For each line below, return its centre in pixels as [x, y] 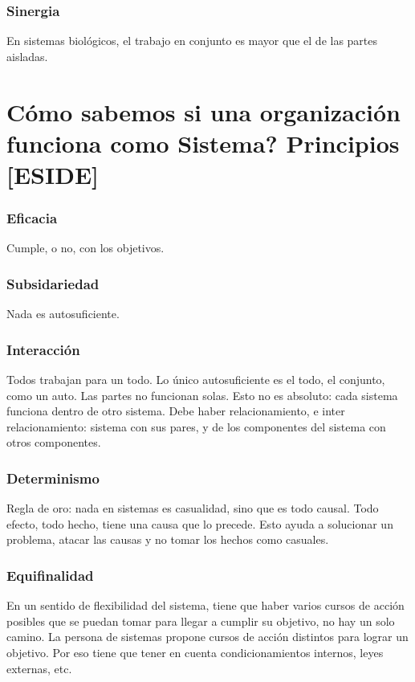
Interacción [43, 349]
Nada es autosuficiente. [63, 314]
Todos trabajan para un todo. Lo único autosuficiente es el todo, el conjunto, [196, 379]
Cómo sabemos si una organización [203, 111]
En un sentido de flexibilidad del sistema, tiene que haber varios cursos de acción [205, 605]
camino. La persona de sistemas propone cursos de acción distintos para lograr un [207, 637]
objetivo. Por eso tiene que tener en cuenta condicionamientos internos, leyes [195, 652]
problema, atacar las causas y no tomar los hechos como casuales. [168, 539]
